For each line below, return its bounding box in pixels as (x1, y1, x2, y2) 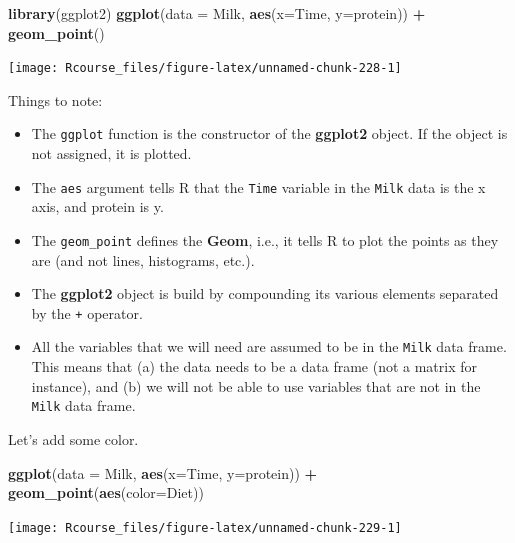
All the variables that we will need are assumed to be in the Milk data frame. (31, 336, 507, 357)
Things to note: (8, 89, 103, 110)
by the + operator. (31, 302, 143, 323)
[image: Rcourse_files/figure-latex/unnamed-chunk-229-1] (8, 520, 402, 535)
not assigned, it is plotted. (31, 143, 192, 164)
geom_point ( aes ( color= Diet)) (8, 482, 204, 503)
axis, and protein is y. (31, 196, 164, 217)
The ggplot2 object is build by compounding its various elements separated (31, 283, 499, 304)
